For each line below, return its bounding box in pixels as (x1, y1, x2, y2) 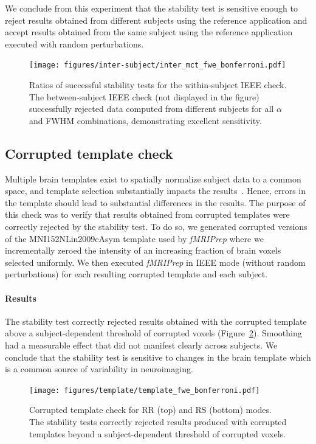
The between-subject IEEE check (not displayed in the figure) (29, 90, 259, 103)
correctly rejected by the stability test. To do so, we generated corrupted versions (5, 220, 307, 232)
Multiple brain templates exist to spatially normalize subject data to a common (5, 172, 301, 185)
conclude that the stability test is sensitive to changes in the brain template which (5, 350, 311, 363)
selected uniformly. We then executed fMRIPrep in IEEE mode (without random (5, 255, 306, 268)
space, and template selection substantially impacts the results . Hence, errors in (5, 184, 306, 197)
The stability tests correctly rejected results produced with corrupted (29, 415, 287, 428)
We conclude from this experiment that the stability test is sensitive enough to (5, 2, 298, 14)
